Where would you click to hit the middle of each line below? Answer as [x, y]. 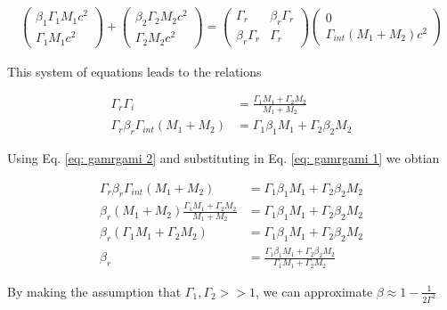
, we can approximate [314, 291]
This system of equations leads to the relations [134, 71]
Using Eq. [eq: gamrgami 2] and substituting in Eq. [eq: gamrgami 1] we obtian [223, 157]
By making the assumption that [94, 291]
